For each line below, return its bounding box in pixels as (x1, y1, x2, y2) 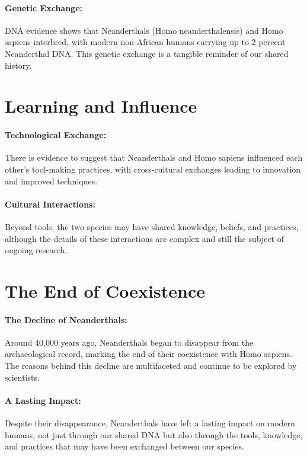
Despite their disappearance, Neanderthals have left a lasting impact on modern (5, 417, 295, 429)
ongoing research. (5, 244, 68, 256)
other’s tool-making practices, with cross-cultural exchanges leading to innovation (5, 162, 301, 175)
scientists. (5, 371, 40, 383)
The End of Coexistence (5, 278, 205, 302)
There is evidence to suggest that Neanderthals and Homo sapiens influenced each (5, 151, 303, 164)
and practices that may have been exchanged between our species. (5, 440, 244, 452)
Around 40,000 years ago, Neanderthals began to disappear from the (5, 336, 254, 348)
